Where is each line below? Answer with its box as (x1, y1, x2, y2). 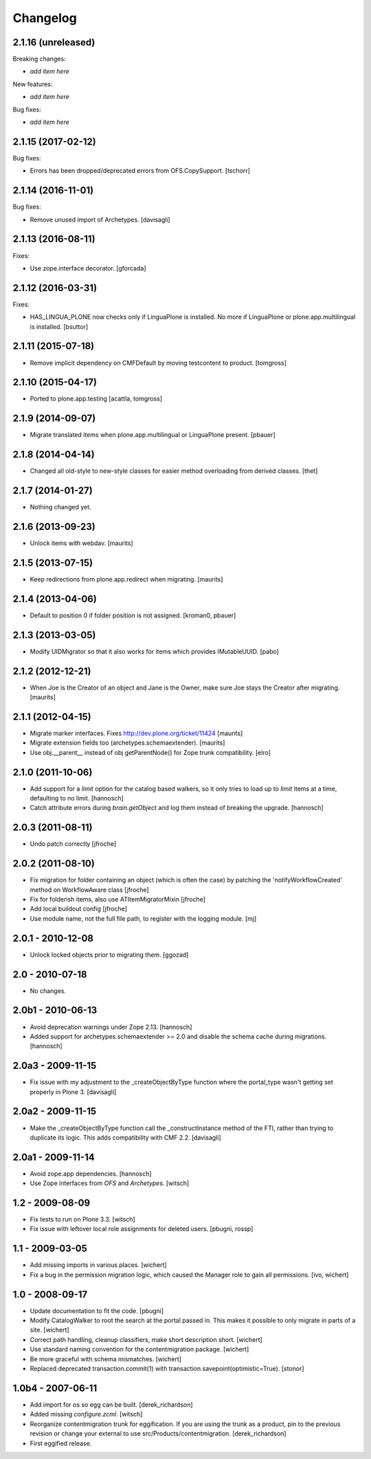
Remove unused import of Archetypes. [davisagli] (30, 215, 171, 224)
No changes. (30, 986, 67, 994)
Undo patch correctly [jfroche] (30, 840, 117, 848)
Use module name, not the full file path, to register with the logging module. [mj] (30, 914, 257, 922)
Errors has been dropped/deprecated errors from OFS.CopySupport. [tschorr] (30, 167, 251, 175)
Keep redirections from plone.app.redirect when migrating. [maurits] (30, 575, 223, 583)
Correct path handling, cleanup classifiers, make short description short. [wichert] (30, 1335, 262, 1343)
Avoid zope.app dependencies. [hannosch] (30, 1169, 152, 1178)
